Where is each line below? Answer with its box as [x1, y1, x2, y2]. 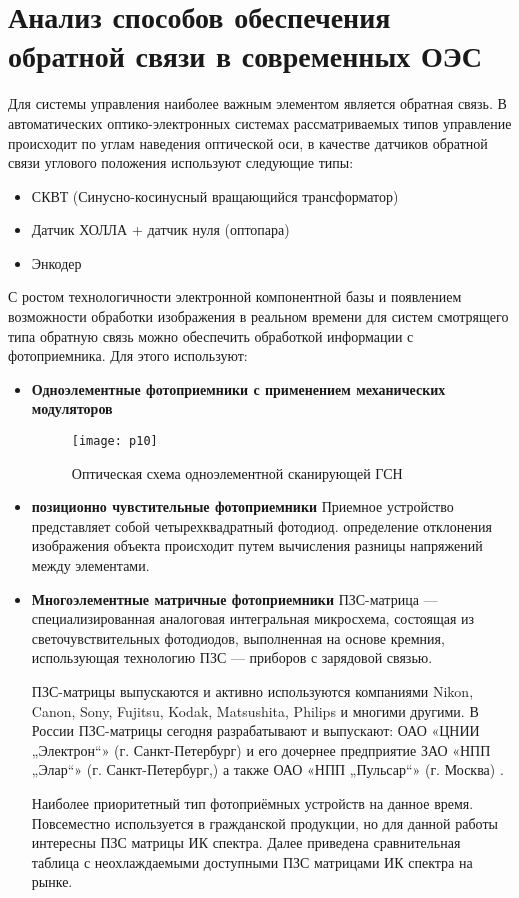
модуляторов [31, 398, 113, 419]
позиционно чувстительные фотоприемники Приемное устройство [31, 496, 454, 517]
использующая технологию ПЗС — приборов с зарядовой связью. [31, 647, 433, 668]
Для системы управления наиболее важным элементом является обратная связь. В [8, 93, 507, 114]
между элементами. [31, 555, 150, 576]
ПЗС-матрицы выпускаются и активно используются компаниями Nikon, [31, 681, 474, 702]
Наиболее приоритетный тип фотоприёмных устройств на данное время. [31, 793, 474, 813]
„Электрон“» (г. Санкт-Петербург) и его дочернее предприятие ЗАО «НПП [31, 739, 491, 760]
